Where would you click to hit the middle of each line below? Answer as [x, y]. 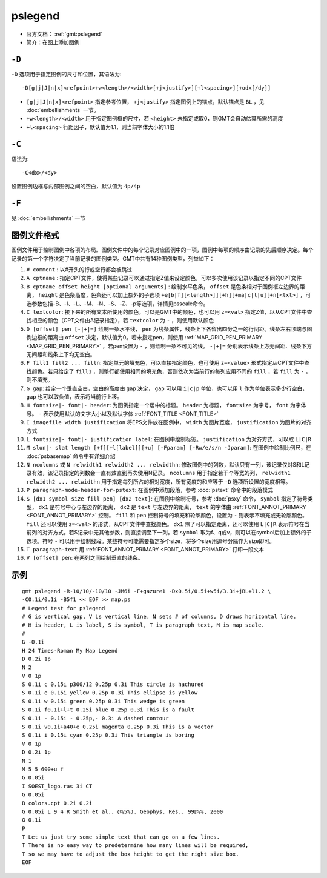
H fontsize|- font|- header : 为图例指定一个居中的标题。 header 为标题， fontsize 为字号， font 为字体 [166, 405]
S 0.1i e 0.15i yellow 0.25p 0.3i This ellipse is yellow [110, 693]
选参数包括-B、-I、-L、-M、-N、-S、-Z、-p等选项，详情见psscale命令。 [117, 304]
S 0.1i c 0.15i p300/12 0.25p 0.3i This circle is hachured [113, 684]
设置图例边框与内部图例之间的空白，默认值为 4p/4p [76, 186]
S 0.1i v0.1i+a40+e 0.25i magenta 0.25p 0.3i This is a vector [118, 727]
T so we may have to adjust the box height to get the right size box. [130, 854]
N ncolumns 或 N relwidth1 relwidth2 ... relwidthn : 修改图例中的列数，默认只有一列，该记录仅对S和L [166, 465]
